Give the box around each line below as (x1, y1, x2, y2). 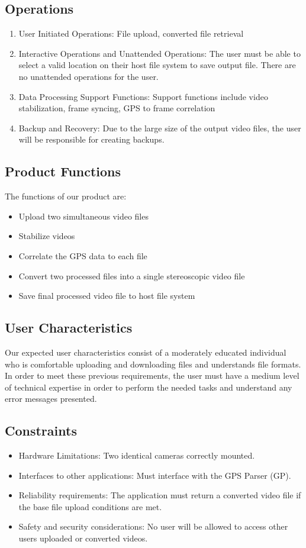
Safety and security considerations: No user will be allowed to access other (18, 520, 288, 533)
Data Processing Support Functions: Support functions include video (18, 90, 268, 102)
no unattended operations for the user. (18, 70, 159, 82)
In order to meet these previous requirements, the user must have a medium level (5, 369, 299, 382)
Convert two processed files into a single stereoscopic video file (18, 269, 245, 282)
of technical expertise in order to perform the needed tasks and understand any (5, 381, 292, 393)
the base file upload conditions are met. (18, 500, 162, 512)
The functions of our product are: (5, 190, 127, 202)
